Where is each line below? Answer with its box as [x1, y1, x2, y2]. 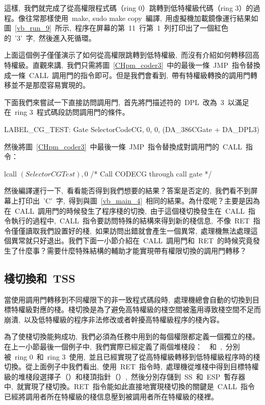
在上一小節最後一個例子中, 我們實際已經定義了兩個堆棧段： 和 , [4, 341, 222, 352]
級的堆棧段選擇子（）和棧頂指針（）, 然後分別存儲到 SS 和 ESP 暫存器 [4, 371, 246, 382]
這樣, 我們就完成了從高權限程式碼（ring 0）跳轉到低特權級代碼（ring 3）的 [4, 3, 253, 13]
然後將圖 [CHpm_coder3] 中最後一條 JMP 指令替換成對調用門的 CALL [4, 141, 243, 151]
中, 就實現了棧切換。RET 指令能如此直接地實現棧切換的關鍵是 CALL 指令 [4, 381, 255, 392]
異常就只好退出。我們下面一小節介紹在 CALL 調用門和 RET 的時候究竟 [11, 235, 253, 246]
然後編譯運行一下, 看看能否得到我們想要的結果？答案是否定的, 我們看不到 [4, 185, 251, 196]
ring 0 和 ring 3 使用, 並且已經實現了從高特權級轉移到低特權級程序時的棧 [14, 351, 260, 362]
